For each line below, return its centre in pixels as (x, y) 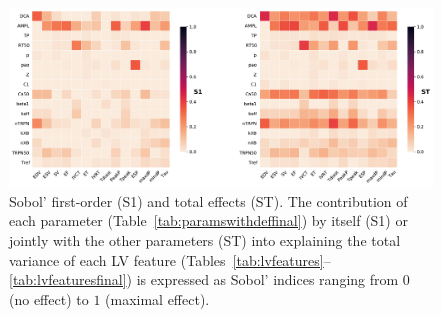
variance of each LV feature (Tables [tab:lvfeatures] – (170, 259)
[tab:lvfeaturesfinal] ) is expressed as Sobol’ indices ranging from (204, 279)
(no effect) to (49, 298)
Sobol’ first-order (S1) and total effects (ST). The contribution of (208, 200)
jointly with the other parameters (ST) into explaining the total (205, 240)
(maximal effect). (157, 298)
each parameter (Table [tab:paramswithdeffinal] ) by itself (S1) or (208, 220)
